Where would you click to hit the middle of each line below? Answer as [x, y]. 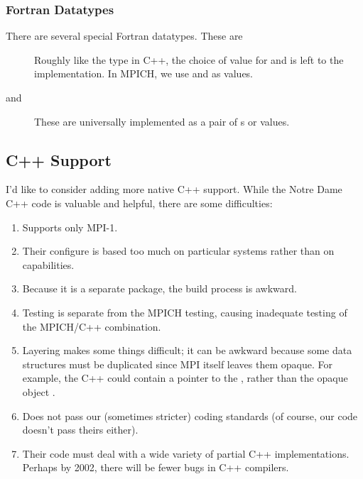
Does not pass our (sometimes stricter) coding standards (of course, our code [190, 415]
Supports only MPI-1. [70, 227]
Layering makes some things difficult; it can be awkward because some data [187, 350]
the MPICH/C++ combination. [92, 326]
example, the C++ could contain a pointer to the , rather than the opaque [185, 378]
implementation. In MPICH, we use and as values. [144, 73]
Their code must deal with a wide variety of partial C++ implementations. [186, 453]
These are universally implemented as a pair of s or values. [162, 121]
